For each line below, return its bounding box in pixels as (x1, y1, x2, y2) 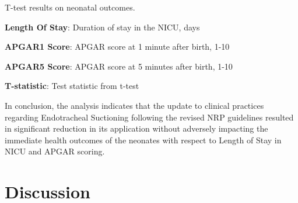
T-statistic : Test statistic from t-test (5, 80, 139, 92)
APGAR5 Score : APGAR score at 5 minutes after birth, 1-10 (5, 60, 233, 72)
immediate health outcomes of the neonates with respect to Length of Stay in (5, 133, 282, 146)
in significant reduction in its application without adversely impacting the (5, 122, 268, 135)
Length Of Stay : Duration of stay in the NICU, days (5, 20, 200, 33)
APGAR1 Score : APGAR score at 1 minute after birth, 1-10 (5, 40, 230, 53)
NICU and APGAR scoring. (5, 145, 105, 157)
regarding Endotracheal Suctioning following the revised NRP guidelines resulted (5, 111, 294, 123)
